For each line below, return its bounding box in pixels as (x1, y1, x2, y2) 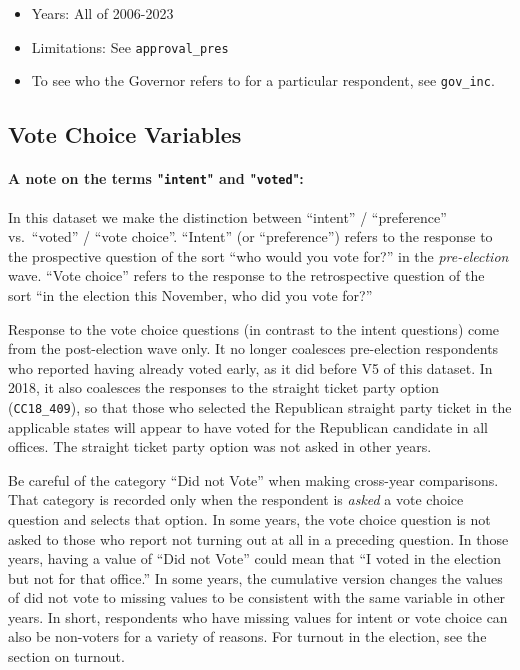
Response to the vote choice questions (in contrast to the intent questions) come (8, 318, 500, 339)
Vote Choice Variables (8, 119, 242, 150)
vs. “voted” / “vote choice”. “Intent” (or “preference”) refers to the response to (8, 226, 493, 247)
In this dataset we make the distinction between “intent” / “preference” (8, 206, 447, 227)
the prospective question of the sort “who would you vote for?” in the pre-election (8, 245, 509, 266)
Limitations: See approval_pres (31, 36, 229, 57)
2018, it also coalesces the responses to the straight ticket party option (8, 377, 440, 398)
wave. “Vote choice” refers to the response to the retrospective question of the (8, 265, 485, 286)
